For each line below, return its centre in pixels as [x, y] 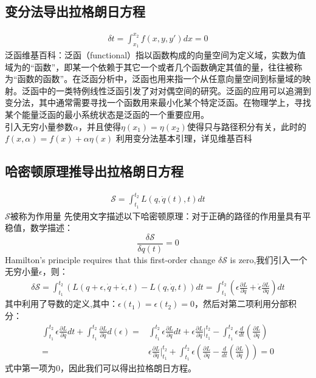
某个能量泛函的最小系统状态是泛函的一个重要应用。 [107, 114]
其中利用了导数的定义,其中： [61, 304]
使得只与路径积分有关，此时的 [246, 126]
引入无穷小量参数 [39, 126]
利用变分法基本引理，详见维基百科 [184, 138]
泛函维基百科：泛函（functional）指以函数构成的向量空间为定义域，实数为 [151, 54]
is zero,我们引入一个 [269, 259]
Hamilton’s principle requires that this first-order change [110, 259]
